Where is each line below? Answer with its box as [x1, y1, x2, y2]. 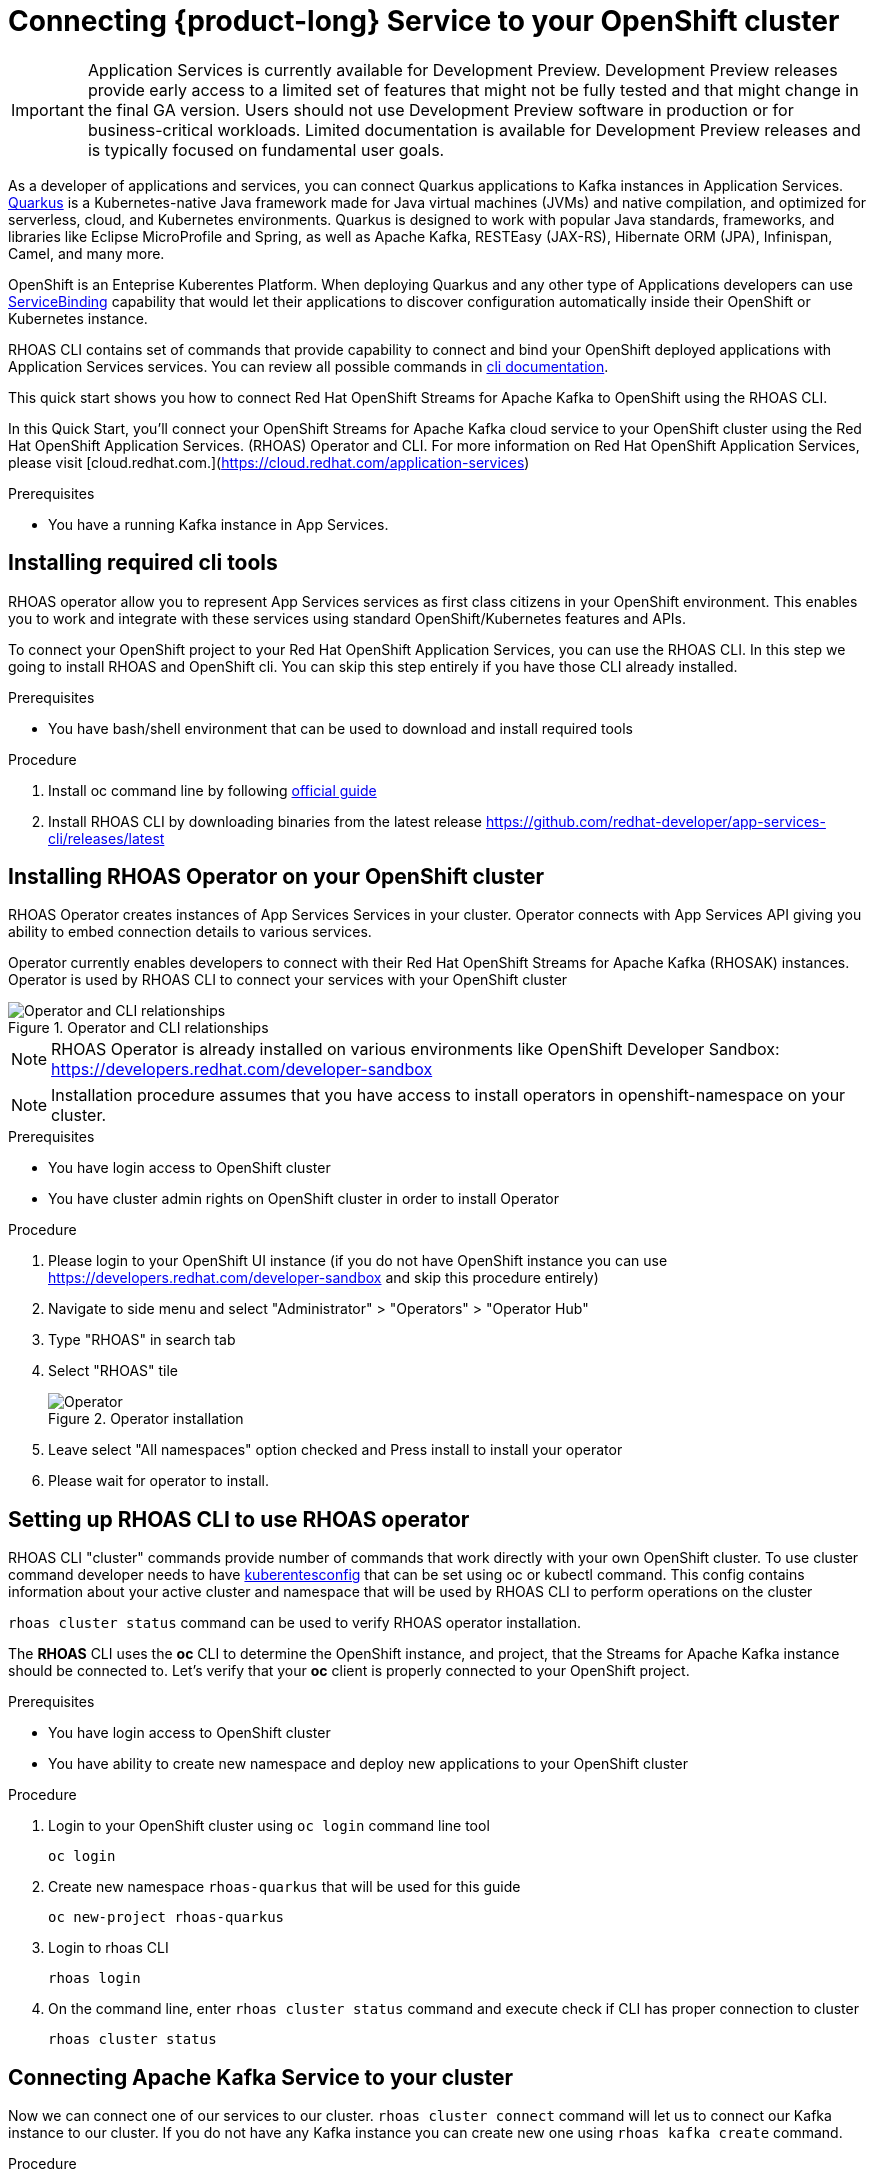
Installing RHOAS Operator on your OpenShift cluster [8, 864, 545, 890]
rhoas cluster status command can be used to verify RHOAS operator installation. [8, 1614, 582, 1632]
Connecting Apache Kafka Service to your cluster [8, 2064, 514, 2090]
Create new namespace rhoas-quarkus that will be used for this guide [48, 1878, 521, 1896]
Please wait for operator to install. [48, 1472, 270, 1490]
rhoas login [48, 1970, 141, 1987]
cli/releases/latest [48, 829, 165, 847]
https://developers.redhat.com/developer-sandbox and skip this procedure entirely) [48, 1269, 599, 1287]
